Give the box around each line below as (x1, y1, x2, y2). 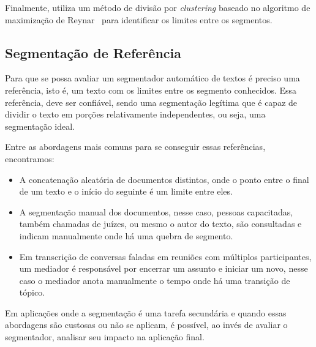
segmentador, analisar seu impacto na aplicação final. (5, 330, 205, 343)
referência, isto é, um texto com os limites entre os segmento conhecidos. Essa (5, 83, 297, 96)
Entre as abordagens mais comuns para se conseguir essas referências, (5, 140, 266, 153)
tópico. (19, 286, 45, 299)
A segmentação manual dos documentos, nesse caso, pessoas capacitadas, (19, 205, 293, 218)
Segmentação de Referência (5, 43, 181, 62)
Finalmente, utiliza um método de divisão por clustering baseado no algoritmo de (5, 1, 310, 13)
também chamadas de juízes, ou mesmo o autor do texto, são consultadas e (19, 217, 302, 230)
